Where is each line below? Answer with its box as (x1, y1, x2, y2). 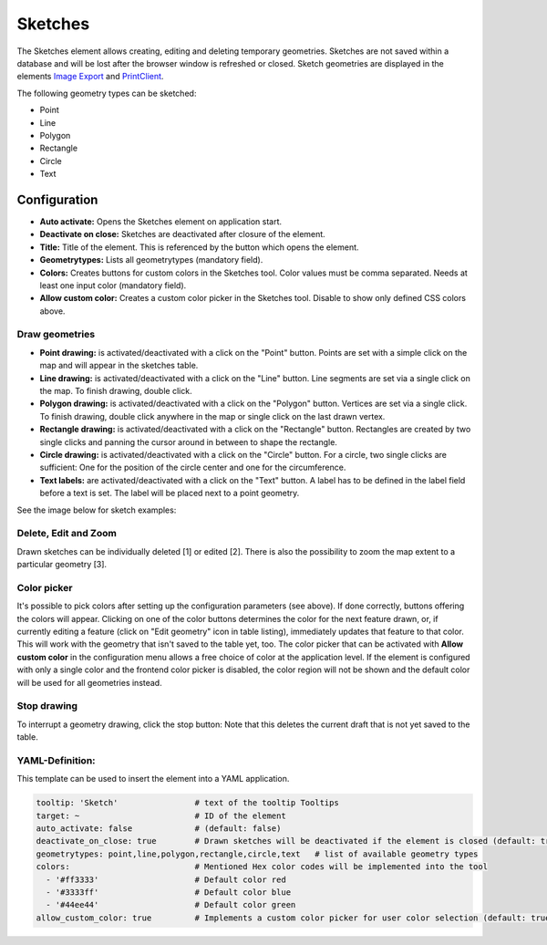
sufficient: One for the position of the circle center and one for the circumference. (39, 462, 346, 473)
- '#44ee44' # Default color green (46, 899, 296, 910)
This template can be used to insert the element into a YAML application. (16, 774, 290, 784)
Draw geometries (16, 328, 96, 341)
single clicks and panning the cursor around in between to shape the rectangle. (39, 436, 337, 447)
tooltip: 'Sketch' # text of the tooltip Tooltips (36, 798, 339, 808)
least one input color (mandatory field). (39, 279, 187, 291)
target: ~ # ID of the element (36, 810, 286, 821)
